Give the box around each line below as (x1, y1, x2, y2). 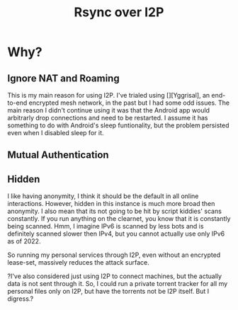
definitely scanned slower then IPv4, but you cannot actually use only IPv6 (7, 229, 225, 238)
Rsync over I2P (74, 4, 164, 21)
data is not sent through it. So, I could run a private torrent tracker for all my (7, 280, 228, 288)
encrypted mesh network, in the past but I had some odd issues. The (28, 98, 230, 107)
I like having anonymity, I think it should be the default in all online (7, 192, 199, 200)
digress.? (7, 294, 34, 303)
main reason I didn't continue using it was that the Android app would (7, 106, 210, 114)
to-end (7, 98, 28, 107)
